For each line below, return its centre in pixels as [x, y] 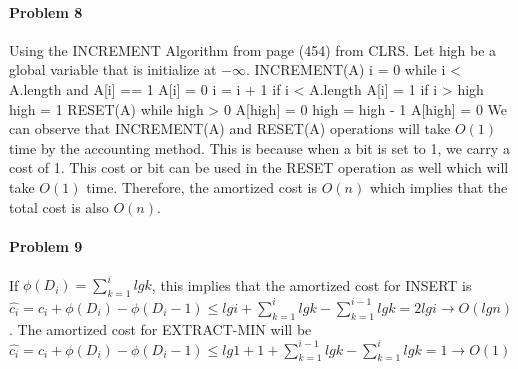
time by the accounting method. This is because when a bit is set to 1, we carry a [259, 147]
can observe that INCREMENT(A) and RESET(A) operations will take [230, 128]
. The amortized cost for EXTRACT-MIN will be [160, 328]
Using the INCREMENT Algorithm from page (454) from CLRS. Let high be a [253, 49]
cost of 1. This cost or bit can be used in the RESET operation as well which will [259, 167]
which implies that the [438, 186]
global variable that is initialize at [113, 69]
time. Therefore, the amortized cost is [201, 186]
